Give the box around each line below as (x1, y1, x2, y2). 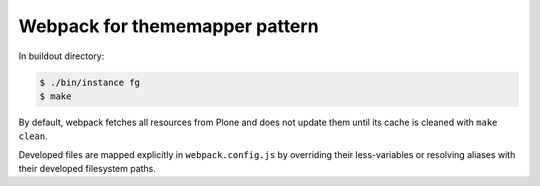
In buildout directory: (18, 50, 105, 62)
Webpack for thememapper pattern (18, 15, 319, 37)
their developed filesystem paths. (18, 163, 157, 175)
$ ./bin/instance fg (39, 76, 140, 88)
